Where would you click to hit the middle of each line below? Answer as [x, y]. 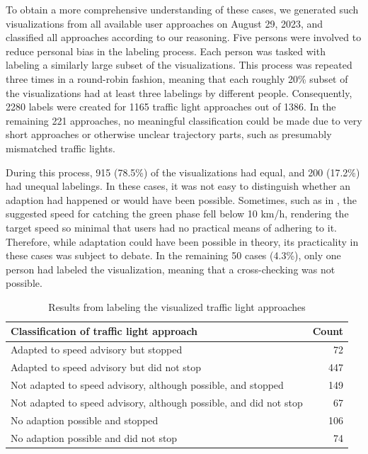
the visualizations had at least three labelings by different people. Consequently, [179, 92]
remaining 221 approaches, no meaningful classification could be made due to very [184, 120]
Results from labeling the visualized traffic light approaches [177, 306]
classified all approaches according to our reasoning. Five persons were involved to [184, 37]
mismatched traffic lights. [61, 148]
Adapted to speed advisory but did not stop [106, 367]
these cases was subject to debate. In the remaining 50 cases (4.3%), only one [173, 255]
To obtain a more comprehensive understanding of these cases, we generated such [182, 9]
